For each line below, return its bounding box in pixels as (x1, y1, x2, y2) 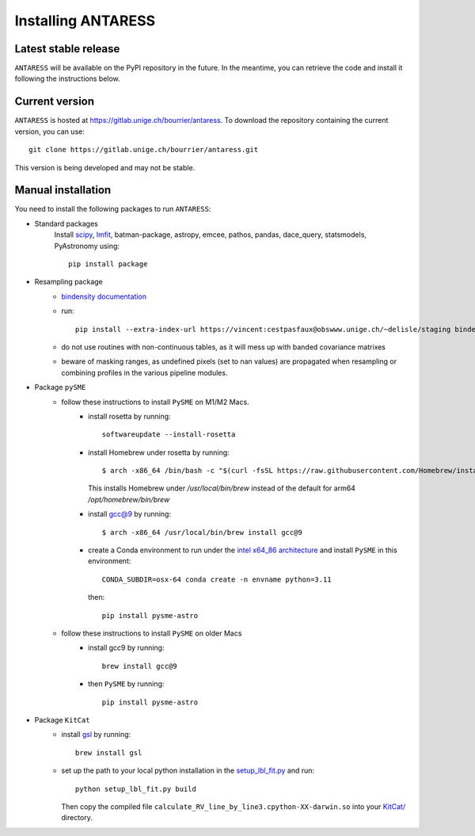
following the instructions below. (14, 74, 120, 83)
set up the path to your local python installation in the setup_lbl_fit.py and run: (61, 765, 315, 776)
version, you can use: (14, 127, 85, 136)
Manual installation (14, 183, 112, 197)
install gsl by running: (61, 730, 131, 739)
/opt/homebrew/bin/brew (88, 494, 170, 504)
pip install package (68, 260, 148, 269)
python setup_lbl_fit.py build (75, 784, 197, 793)
